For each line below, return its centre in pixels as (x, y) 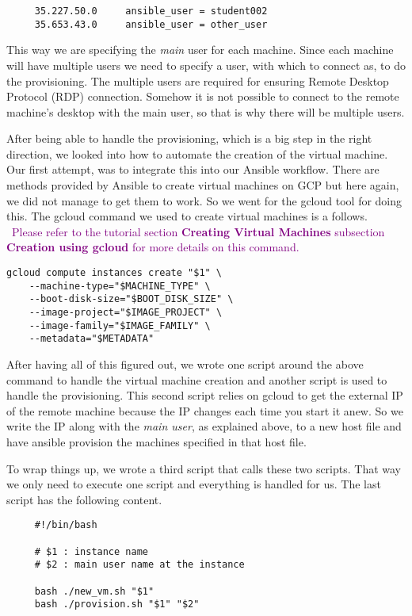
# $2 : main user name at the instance (139, 565)
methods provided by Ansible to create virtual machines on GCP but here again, (203, 185)
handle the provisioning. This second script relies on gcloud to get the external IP (205, 395)
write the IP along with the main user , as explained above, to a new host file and (204, 426)
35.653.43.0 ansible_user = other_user (151, 24)
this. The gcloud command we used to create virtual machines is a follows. (187, 216)
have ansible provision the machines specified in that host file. (156, 441)
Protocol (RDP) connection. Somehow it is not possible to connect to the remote (203, 96)
